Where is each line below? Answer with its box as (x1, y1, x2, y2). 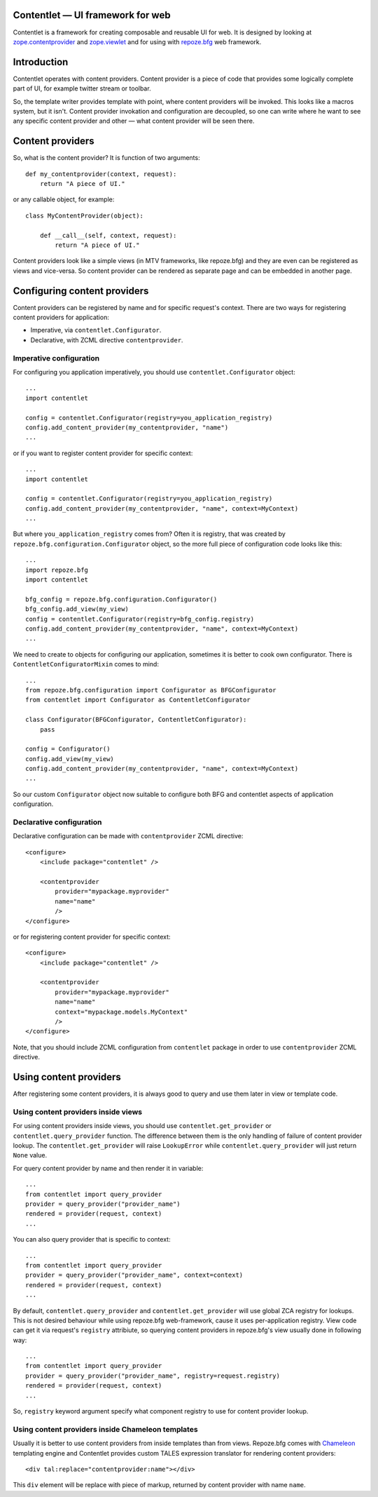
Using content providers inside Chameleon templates (13, 1424, 199, 1434)
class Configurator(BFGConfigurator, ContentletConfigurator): (25, 716, 247, 724)
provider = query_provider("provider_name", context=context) (25, 1271, 244, 1280)
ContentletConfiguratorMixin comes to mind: (13, 660, 159, 669)
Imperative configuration (13, 353, 100, 363)
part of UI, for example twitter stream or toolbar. (13, 84, 151, 93)
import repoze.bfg (25, 565, 89, 574)
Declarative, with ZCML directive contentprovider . (30, 335, 183, 344)
